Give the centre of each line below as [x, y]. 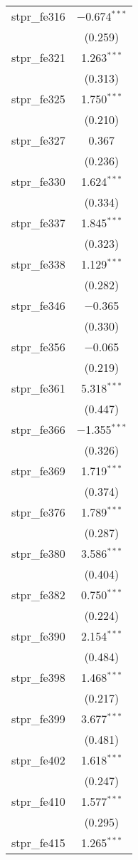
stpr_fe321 [38, 57]
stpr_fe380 [38, 553]
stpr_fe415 [38, 843]
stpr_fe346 [38, 305]
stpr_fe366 [38, 429]
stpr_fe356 [38, 347]
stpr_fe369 [38, 471]
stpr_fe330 [38, 181]
